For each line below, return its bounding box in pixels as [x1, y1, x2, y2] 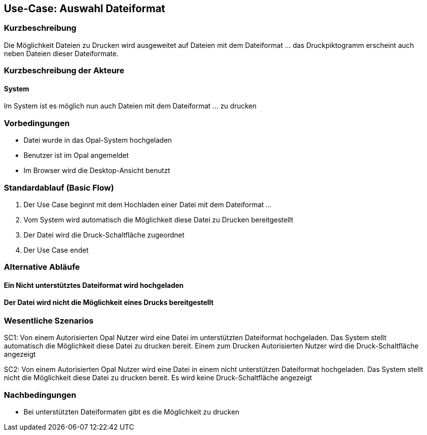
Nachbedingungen [4, 390, 76, 400]
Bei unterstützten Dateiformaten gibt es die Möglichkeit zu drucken [24, 408, 239, 416]
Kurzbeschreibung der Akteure [4, 65, 124, 76]
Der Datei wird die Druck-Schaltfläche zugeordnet [24, 230, 185, 239]
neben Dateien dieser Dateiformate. [4, 49, 119, 58]
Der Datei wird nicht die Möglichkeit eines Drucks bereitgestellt [4, 298, 214, 307]
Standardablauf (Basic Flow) [4, 182, 114, 193]
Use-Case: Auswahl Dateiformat [4, 2, 166, 15]
